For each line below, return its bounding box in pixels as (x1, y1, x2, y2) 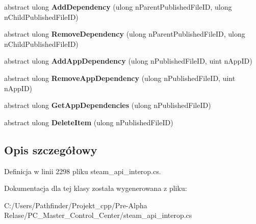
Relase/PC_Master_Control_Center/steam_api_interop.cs (4, 210, 192, 220)
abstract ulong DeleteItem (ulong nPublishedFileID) (4, 117, 173, 127)
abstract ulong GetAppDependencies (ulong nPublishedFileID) (4, 100, 211, 110)
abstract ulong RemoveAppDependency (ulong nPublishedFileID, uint (4, 72, 236, 83)
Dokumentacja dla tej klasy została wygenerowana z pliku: (4, 183, 187, 193)
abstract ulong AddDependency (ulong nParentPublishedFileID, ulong (4, 2, 232, 12)
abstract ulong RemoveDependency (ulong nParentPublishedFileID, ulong (4, 29, 245, 39)
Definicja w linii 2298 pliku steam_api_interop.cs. (4, 165, 161, 176)
